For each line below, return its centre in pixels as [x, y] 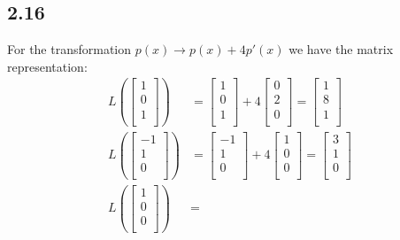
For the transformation [69, 49]
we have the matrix [341, 49]
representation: [47, 66]
